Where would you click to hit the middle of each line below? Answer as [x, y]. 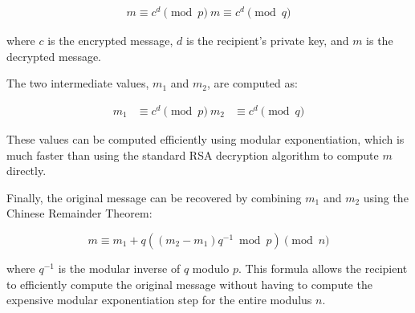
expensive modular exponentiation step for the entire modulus [159, 300]
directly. [26, 171]
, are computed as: [252, 83]
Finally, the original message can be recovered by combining [154, 197]
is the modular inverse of [119, 268]
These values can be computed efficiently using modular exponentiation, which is [205, 139]
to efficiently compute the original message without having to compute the [189, 284]
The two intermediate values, [78, 83]
